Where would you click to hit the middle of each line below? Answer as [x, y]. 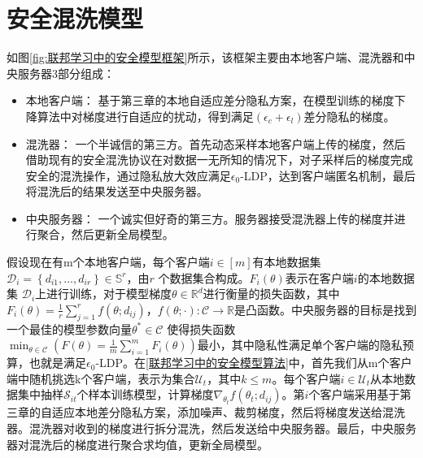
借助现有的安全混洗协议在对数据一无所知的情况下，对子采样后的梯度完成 [219, 160]
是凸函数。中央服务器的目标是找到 [325, 309]
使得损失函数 [201, 328]
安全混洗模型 [75, 18]
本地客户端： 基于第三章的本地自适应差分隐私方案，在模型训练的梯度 [210, 100]
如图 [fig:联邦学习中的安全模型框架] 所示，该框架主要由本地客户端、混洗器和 [205, 57]
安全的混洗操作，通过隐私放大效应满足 [128, 175]
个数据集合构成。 [204, 277]
